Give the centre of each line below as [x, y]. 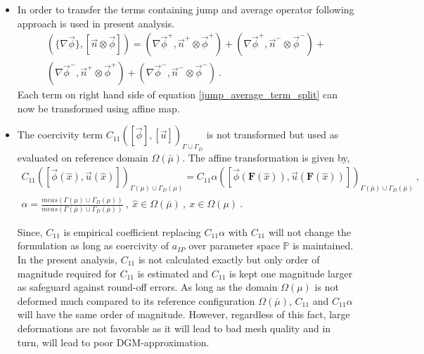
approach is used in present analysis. [96, 23]
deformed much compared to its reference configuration [136, 300]
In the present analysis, [68, 259]
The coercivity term [60, 135]
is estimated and [173, 273]
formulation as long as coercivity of [93, 245]
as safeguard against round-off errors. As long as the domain [147, 287]
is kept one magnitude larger [291, 273]
